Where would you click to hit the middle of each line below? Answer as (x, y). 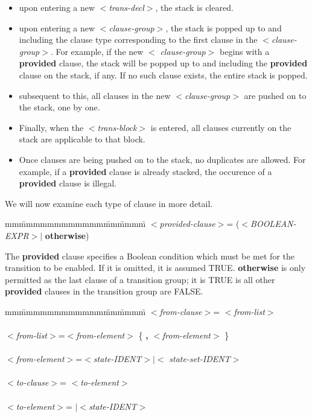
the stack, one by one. (59, 107)
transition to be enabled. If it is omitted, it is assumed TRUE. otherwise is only (155, 268)
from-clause (181, 311)
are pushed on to (275, 95)
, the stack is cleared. (194, 7)
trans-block (117, 127)
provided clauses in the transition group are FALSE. (104, 291)
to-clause (32, 382)
